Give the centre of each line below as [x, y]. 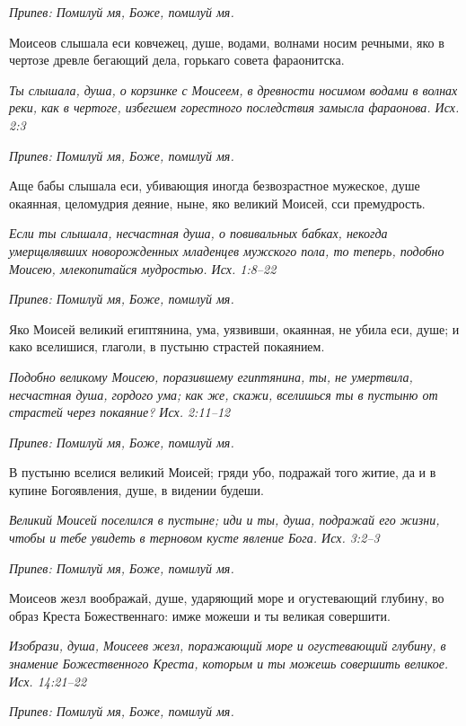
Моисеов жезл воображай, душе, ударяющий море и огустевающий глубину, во [227, 598]
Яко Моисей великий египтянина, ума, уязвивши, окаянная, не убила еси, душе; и [234, 328]
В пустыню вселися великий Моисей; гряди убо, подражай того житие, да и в [223, 472]
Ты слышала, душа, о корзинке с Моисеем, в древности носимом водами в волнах [233, 89]
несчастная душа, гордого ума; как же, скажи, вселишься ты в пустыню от [224, 394]
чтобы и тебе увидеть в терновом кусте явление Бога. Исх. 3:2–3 [194, 538]
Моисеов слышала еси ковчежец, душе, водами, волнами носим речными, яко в [227, 42]
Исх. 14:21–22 [48, 681]
